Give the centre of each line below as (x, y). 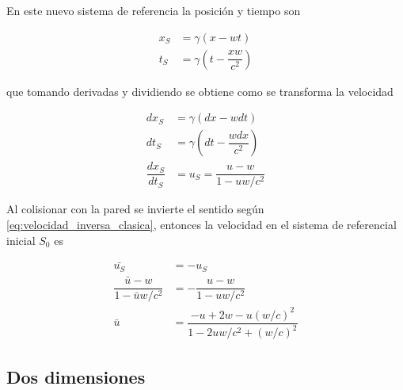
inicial (21, 240)
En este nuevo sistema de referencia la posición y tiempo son (154, 10)
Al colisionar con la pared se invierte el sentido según (135, 209)
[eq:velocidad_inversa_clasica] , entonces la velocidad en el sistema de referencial (201, 224)
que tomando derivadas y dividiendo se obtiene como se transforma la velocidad (200, 91)
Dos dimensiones (76, 376)
